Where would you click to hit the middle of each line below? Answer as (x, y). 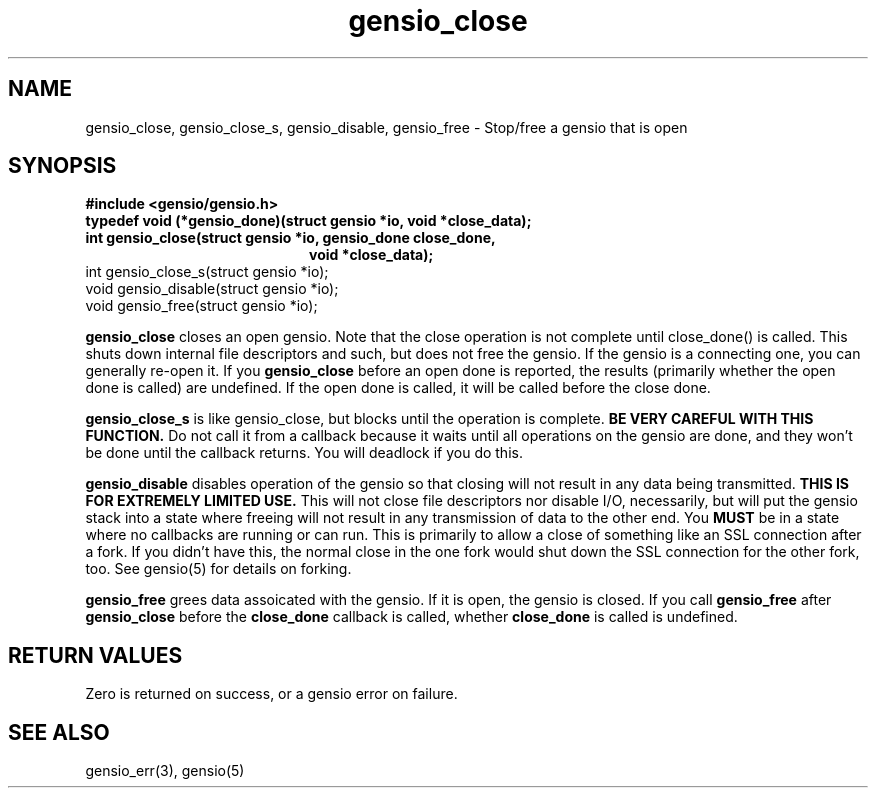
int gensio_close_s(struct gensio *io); (207, 272)
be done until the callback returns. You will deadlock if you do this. (304, 453)
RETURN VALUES (95, 655)
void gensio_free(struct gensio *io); (201, 306)
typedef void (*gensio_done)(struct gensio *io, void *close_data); (308, 221)
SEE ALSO (59, 732)
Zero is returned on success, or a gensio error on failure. (271, 694)
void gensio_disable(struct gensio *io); (212, 289)
